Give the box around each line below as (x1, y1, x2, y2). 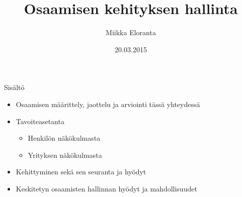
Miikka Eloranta (106, 27, 156, 38)
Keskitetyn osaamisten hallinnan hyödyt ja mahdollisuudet (16, 183, 197, 193)
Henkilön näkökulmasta (28, 133, 101, 143)
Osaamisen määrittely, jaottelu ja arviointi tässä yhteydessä (16, 98, 200, 109)
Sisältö (4, 82, 25, 92)
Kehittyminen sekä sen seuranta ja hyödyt (16, 166, 146, 177)
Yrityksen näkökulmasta (28, 149, 102, 160)
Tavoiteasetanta (16, 116, 64, 126)
